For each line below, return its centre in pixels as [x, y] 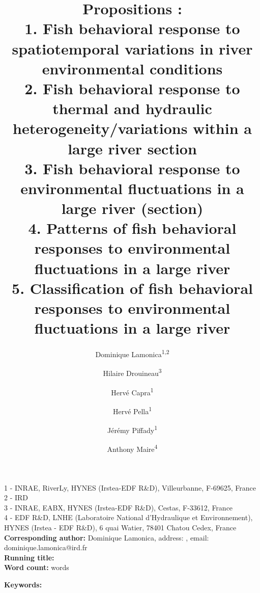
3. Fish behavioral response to [132, 168]
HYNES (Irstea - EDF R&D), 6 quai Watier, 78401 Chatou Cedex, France [120, 527]
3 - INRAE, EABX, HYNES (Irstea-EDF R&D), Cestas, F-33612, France [119, 507]
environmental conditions [132, 68]
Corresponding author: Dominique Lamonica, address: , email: [107, 537]
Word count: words [37, 567]
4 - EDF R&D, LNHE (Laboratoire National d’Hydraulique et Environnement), [128, 517]
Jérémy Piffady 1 [132, 429]
